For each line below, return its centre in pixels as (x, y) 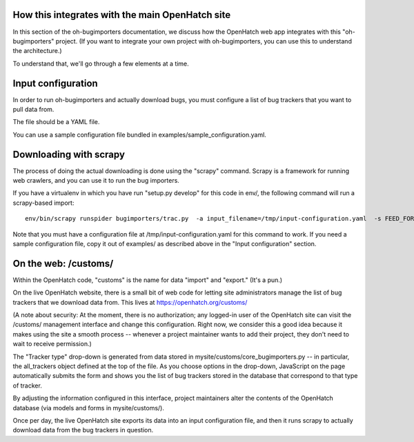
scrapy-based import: (43, 203)
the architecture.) (37, 51)
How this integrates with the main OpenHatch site (122, 15)
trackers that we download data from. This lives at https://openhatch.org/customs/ (130, 302)
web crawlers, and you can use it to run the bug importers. (96, 181)
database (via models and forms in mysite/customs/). (89, 408)
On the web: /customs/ (63, 263)
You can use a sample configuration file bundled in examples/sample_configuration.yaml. (140, 134)
